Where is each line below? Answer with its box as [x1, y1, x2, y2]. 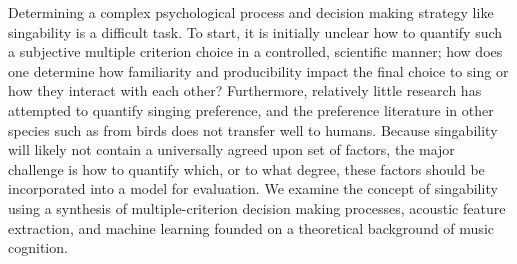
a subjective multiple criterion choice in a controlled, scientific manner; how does [8, 41, 503, 62]
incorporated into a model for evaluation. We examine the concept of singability [8, 178, 498, 199]
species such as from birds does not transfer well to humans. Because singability [8, 119, 498, 140]
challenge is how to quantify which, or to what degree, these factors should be [8, 158, 485, 179]
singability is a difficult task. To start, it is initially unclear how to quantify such [8, 21, 503, 42]
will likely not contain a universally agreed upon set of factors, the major [8, 139, 455, 160]
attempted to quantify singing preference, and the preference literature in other [8, 99, 494, 120]
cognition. [8, 237, 68, 258]
